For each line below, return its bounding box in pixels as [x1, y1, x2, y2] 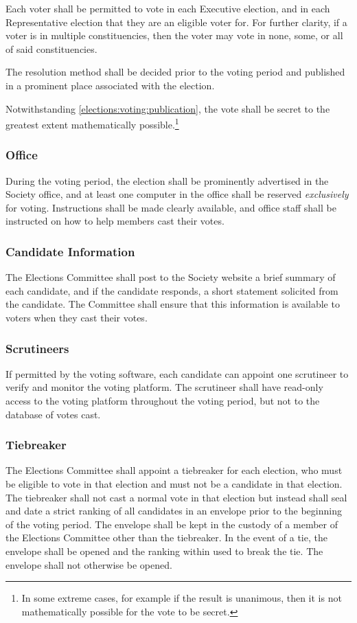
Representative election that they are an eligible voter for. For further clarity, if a [5, 14, 347, 29]
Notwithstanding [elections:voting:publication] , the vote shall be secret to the [5, 101, 330, 115]
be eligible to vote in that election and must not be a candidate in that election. [5, 477, 343, 490]
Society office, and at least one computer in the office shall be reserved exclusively [5, 187, 349, 201]
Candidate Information [5, 242, 135, 260]
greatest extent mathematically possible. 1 [5, 115, 179, 131]
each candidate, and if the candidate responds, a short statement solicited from [5, 283, 338, 297]
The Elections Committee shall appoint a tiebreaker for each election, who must [5, 463, 343, 477]
